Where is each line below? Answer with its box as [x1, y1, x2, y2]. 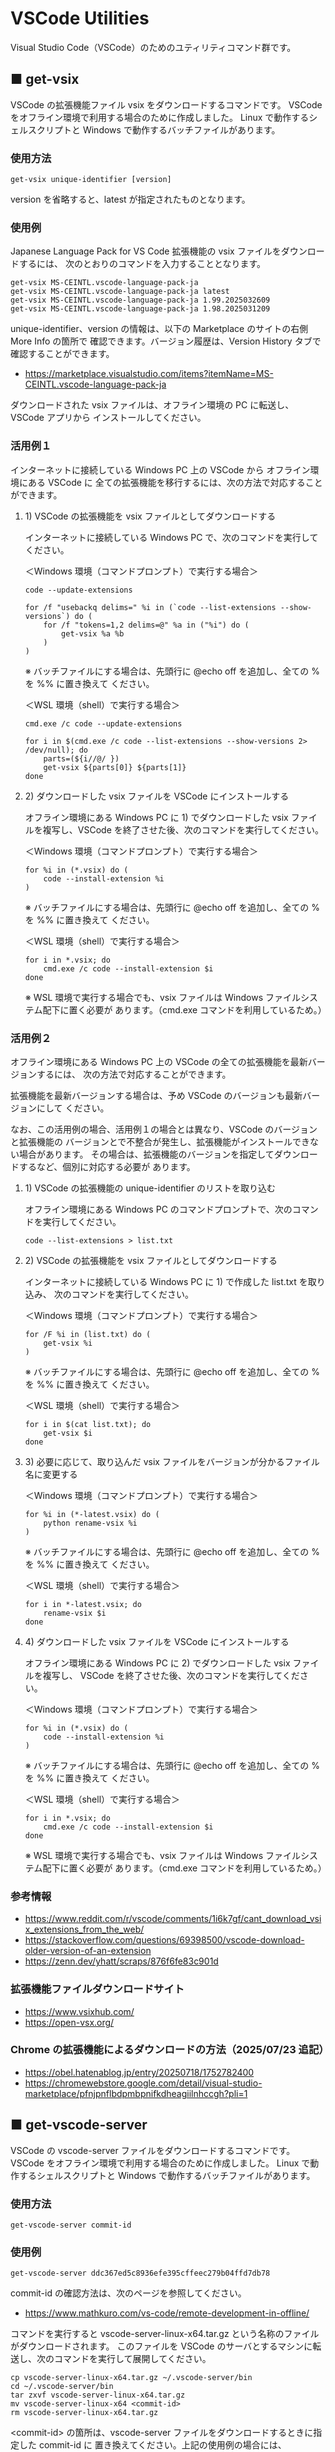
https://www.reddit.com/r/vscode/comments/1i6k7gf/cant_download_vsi [24, 1913, 322, 1925]
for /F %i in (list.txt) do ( [24, 1329, 152, 1339]
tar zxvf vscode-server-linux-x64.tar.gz [10, 2390, 186, 2401]
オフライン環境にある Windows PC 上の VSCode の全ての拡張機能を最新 [10, 1055, 308, 1067]
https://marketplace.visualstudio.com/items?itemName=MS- [24, 368, 274, 380]
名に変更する [24, 1468, 78, 1480]
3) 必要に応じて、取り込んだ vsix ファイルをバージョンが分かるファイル [24, 1455, 320, 1467]
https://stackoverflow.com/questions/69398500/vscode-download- [24, 1934, 305, 1946]
